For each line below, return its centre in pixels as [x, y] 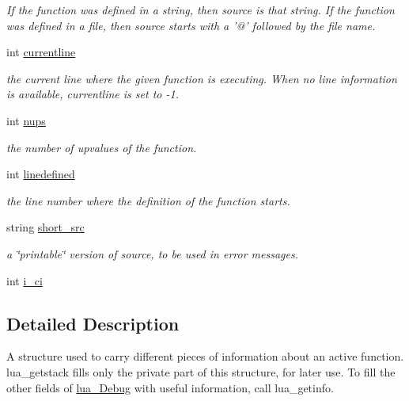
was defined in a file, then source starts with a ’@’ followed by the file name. [191, 25]
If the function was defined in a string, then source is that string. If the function [201, 10]
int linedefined [41, 174]
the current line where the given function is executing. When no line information [202, 78]
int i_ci [25, 280]
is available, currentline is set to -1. [93, 94]
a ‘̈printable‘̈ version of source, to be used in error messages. [152, 253]
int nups [26, 120]
